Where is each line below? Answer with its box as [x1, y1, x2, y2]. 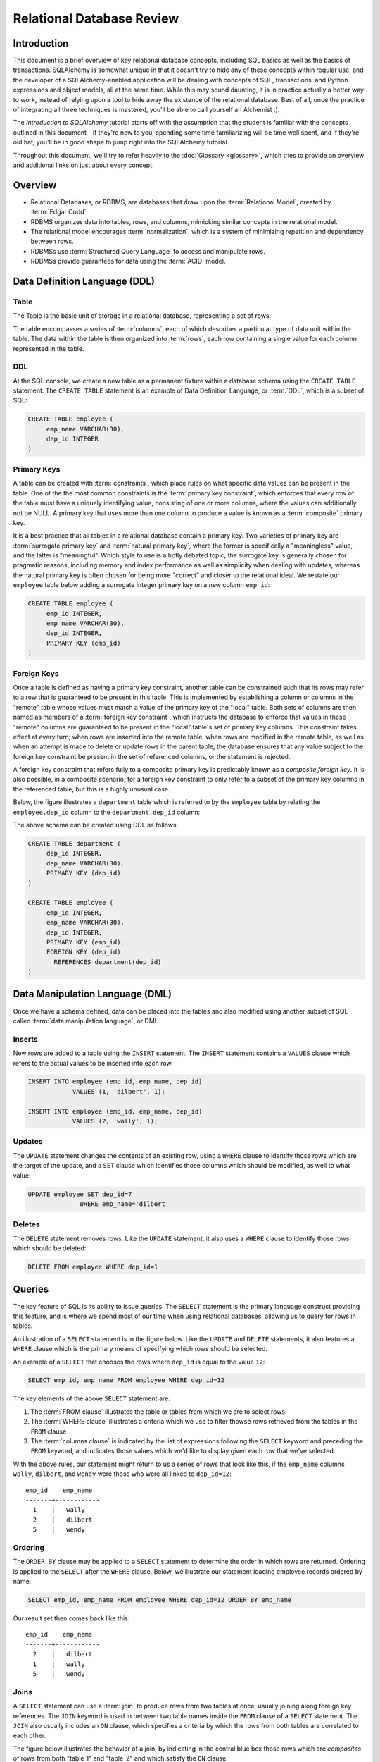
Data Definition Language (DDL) [13, 276, 155, 288]
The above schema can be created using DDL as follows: [13, 821, 179, 830]
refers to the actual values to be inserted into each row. [13, 1059, 173, 1067]
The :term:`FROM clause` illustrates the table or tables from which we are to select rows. [30, 1407, 287, 1416]
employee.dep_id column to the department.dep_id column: [13, 808, 201, 816]
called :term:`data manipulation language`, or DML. [13, 1016, 160, 1025]
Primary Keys [13, 464, 61, 474]
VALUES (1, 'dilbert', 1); [72, 1088, 165, 1095]
